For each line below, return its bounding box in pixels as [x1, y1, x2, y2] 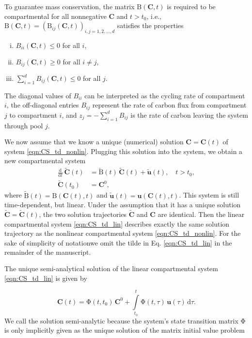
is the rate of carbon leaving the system [130, 109, 248, 120]
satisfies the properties [117, 20, 184, 31]
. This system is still [179, 190, 239, 200]
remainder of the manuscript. [4, 247, 91, 257]
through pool [4, 120, 43, 130]
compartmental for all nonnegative [4, 11, 107, 21]
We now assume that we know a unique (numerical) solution [4, 137, 184, 147]
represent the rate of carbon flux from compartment [92, 100, 247, 110]
